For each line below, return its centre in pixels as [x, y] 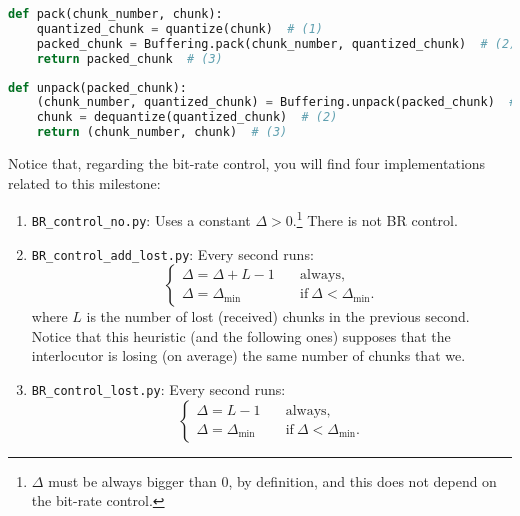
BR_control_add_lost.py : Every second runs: [172, 253]
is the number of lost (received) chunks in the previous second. [278, 316]
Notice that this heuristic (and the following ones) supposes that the [241, 335]
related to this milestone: [84, 182]
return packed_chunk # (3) [129, 58]
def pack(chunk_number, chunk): [115, 14]
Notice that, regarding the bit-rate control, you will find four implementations [247, 163]
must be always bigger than [132, 480]
